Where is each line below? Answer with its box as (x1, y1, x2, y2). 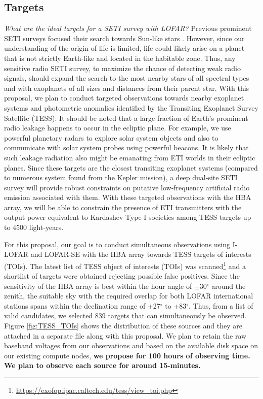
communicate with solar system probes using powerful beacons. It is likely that (4, 142, 249, 153)
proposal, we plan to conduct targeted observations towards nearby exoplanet (4, 92, 244, 103)
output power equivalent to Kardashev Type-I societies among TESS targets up (4, 212, 251, 222)
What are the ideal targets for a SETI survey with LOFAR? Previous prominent (4, 23, 252, 34)
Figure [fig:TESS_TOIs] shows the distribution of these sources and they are (4, 320, 242, 331)
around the (211, 280, 246, 291)
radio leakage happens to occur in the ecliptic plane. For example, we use (4, 122, 231, 133)
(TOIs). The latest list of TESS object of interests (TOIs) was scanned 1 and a (4, 259, 246, 271)
